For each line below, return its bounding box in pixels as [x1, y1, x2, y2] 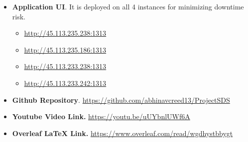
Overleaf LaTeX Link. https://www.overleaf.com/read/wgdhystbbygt [12, 128, 233, 138]
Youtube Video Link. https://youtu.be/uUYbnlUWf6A [12, 111, 190, 122]
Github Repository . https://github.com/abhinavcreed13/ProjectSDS [12, 94, 230, 105]
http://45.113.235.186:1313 [24, 44, 107, 55]
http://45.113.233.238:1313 [24, 61, 107, 71]
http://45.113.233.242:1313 [24, 77, 107, 88]
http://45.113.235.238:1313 [24, 28, 107, 38]
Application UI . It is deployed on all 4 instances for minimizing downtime [12, 1, 244, 11]
